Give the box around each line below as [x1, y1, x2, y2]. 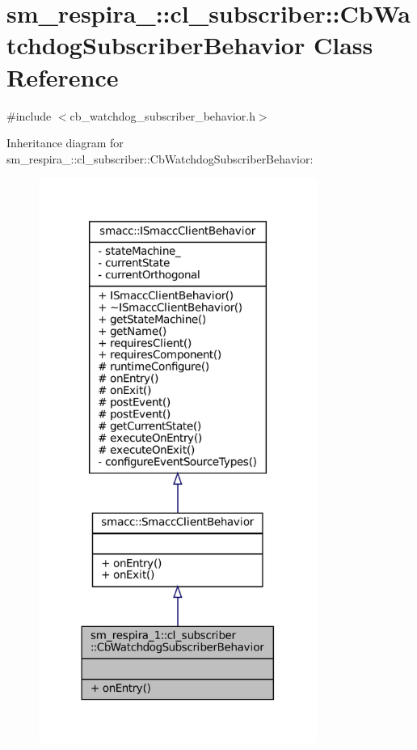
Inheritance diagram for [6, 134, 124, 151]
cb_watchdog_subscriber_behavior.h [69, 107, 255, 124]
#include [6, 107, 52, 124]
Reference [6, 60, 119, 93]
